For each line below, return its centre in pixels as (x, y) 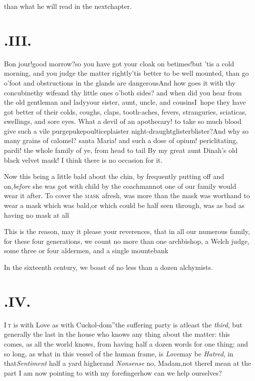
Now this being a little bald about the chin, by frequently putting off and (114, 176)
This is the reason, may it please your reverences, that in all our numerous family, (127, 231)
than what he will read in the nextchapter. (68, 6)
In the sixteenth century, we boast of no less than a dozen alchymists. (108, 267)
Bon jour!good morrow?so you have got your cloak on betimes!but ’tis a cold (119, 63)
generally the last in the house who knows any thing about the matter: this (117, 334)
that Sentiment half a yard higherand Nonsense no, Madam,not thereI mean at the (127, 363)
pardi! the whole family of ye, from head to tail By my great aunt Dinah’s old (121, 150)
